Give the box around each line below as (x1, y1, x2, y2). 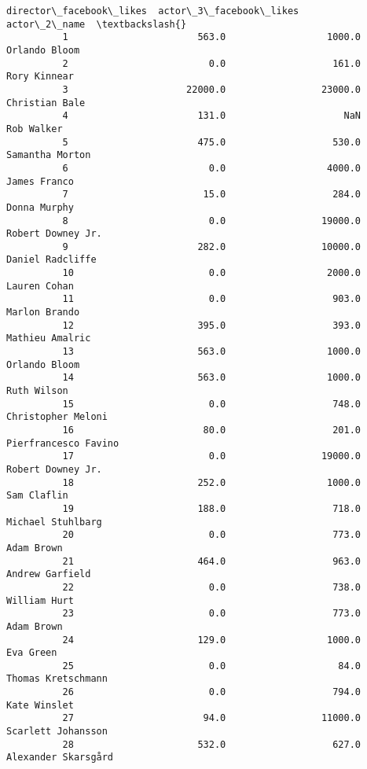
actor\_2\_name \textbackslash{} (6, 18, 187, 30)
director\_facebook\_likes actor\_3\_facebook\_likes (6, 6, 299, 17)
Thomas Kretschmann (6, 673, 108, 685)
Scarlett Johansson (6, 726, 108, 738)
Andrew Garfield (6, 568, 91, 580)
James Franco (6, 175, 74, 187)
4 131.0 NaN (62, 110, 361, 122)
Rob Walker (6, 123, 63, 134)
